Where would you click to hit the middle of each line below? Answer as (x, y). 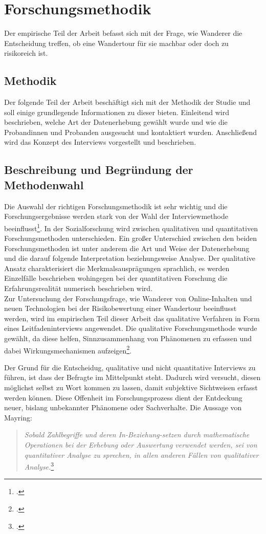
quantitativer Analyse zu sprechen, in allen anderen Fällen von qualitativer (141, 454)
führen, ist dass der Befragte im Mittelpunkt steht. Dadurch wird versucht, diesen (132, 377)
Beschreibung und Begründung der (99, 170)
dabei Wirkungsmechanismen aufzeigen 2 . (68, 349)
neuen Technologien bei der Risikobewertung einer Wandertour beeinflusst (120, 308)
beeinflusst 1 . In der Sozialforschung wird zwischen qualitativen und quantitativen (131, 227)
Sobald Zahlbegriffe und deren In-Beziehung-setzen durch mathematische (137, 435)
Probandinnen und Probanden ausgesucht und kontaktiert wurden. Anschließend (130, 132)
